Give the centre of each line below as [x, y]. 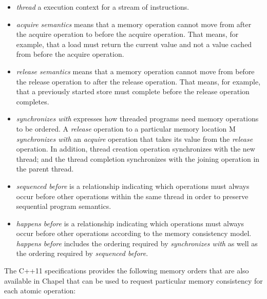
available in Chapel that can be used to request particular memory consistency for [133, 280]
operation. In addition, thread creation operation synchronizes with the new [136, 149]
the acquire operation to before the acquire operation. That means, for [127, 34]
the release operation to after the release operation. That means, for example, [138, 81]
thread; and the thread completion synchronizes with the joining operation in [138, 158]
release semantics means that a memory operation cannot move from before [135, 71]
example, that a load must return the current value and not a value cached [134, 44]
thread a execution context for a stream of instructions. [103, 7]
